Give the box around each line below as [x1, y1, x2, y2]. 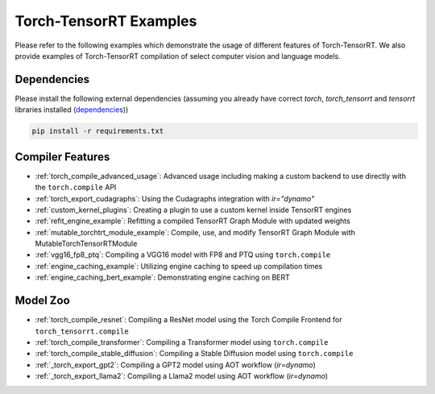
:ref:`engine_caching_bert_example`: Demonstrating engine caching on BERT [35, 272, 290, 282]
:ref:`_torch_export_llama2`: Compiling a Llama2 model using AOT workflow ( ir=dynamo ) [35, 371, 329, 381]
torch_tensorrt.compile [35, 326, 129, 336]
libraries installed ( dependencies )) [14, 105, 129, 114]
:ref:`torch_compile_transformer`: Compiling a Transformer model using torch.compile [35, 337, 329, 346]
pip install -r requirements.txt [31, 126, 164, 136]
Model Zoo [14, 294, 70, 308]
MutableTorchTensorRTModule [35, 238, 138, 249]
